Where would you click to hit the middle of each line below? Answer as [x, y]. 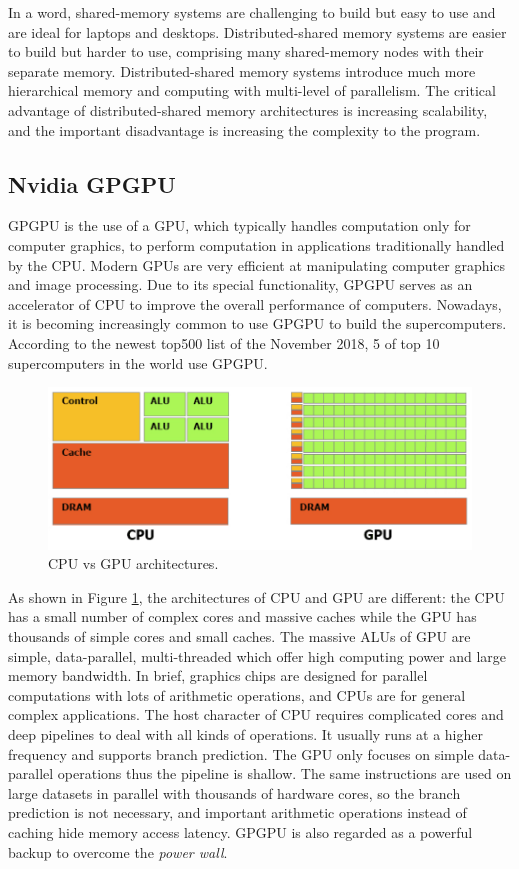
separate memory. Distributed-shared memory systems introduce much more [242, 70]
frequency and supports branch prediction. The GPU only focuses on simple [241, 753]
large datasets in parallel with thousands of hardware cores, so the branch [234, 792]
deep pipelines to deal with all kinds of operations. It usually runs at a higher [245, 733]
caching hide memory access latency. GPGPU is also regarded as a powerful [240, 831]
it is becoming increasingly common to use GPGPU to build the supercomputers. [257, 323]
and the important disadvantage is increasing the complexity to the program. [244, 129]
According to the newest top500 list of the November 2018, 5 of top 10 [224, 342]
